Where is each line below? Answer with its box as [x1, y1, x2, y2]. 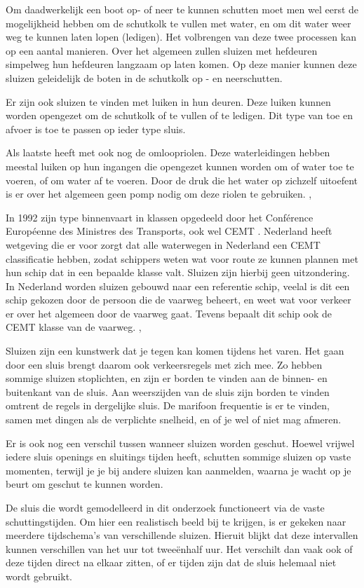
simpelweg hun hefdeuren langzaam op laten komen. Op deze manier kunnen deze [6, 57, 357, 71]
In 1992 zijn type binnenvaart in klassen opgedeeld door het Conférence [6, 210, 314, 224]
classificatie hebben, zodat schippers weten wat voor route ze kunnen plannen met [6, 251, 358, 266]
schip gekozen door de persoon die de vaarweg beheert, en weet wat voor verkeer [6, 292, 351, 307]
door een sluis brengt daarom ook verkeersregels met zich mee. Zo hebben [6, 357, 323, 371]
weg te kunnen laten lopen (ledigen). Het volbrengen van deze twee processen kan [6, 29, 356, 44]
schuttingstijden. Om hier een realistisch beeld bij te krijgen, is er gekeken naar [6, 514, 346, 528]
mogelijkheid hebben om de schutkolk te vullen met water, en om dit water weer [6, 15, 351, 30]
